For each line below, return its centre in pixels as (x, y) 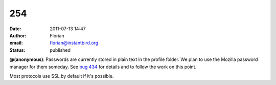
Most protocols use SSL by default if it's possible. (62, 76)
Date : (15, 29)
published (60, 50)
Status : (17, 50)
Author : (18, 35)
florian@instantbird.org (74, 43)
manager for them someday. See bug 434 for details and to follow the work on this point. (103, 67)
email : (16, 43)
